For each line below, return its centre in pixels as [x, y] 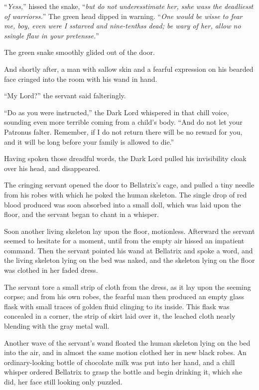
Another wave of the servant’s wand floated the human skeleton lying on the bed [127, 342]
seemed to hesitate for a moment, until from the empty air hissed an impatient [124, 241]
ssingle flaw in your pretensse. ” [52, 35]
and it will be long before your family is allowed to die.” [89, 141]
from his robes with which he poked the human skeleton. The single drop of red [126, 194]
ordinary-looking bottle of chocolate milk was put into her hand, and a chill [120, 362]
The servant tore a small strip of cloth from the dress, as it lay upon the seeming [128, 287]
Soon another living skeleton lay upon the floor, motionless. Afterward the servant [129, 231]
